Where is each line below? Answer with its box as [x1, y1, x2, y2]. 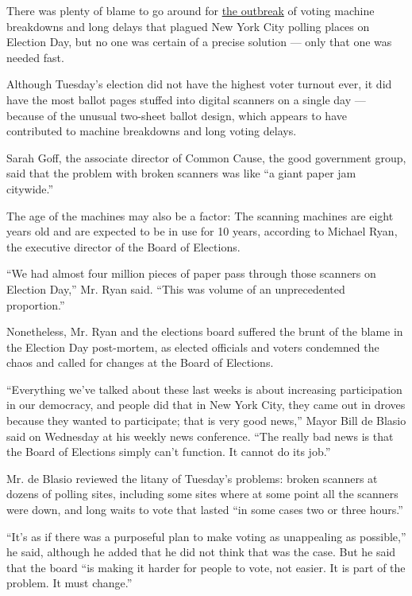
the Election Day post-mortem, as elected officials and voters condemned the [6, 338, 379, 355]
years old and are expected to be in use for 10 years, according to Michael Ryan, [6, 223, 398, 240]
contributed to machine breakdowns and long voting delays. [6, 123, 297, 139]
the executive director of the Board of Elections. [6, 238, 241, 255]
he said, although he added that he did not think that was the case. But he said [6, 543, 396, 560]
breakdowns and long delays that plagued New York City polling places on [6, 18, 370, 34]
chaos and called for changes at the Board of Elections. [6, 354, 274, 371]
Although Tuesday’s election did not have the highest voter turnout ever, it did [6, 76, 392, 92]
